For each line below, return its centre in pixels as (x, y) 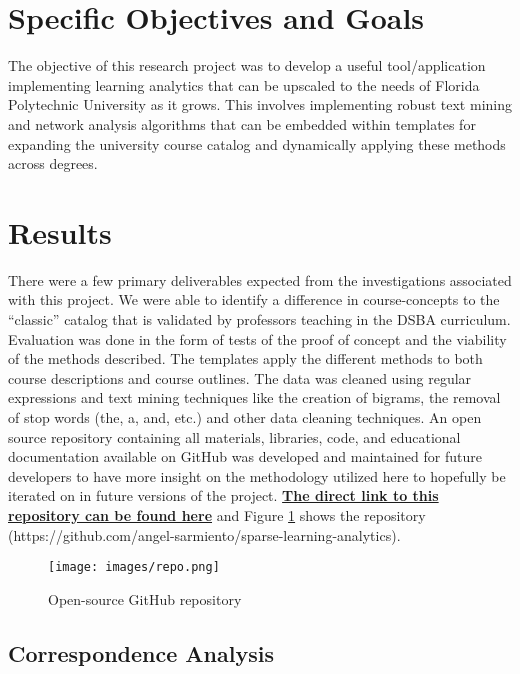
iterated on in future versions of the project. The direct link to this (223, 495)
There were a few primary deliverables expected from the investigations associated (260, 279)
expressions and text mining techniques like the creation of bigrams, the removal (254, 397)
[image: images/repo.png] (134, 567)
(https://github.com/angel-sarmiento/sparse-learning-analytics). (204, 534)
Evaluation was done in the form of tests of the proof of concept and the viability (257, 338)
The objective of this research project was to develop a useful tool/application (247, 65)
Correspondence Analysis (141, 652)
